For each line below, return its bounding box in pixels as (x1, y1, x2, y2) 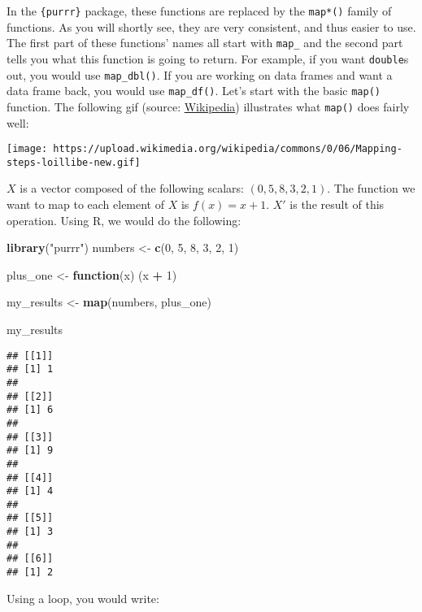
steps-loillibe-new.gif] (7, 156, 141, 168)
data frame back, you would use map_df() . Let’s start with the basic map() (7, 82, 381, 99)
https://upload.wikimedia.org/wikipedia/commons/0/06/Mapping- (53, 143, 402, 155)
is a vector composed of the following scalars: (20, 180, 244, 197)
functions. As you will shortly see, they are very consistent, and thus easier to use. (7, 18, 416, 35)
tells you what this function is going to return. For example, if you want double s (7, 50, 409, 67)
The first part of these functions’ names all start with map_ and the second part (7, 34, 403, 51)
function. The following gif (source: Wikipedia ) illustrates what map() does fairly (7, 98, 410, 115)
